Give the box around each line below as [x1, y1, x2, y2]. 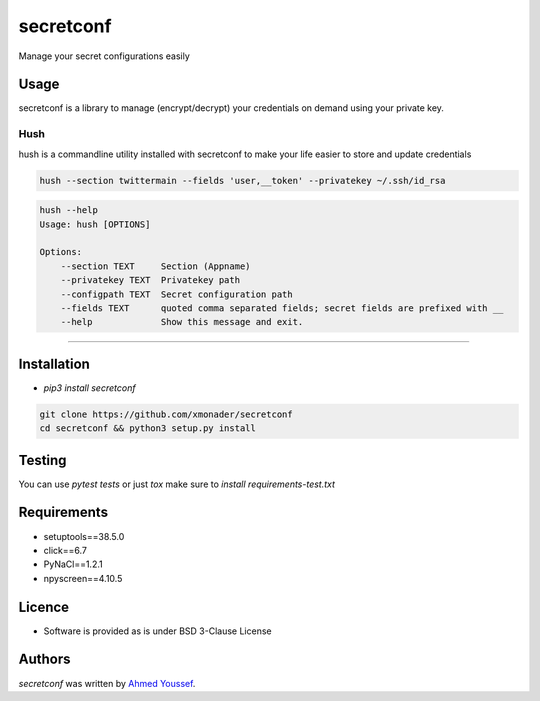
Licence [18, 598, 70, 615]
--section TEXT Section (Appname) [60, 260, 251, 272]
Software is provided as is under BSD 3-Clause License [43, 625, 272, 637]
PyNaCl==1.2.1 [43, 558, 104, 570]
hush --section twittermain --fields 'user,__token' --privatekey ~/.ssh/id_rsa [39, 175, 446, 186]
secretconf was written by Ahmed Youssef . [18, 677, 196, 689]
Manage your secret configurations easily [18, 50, 190, 62]
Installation [18, 355, 90, 372]
